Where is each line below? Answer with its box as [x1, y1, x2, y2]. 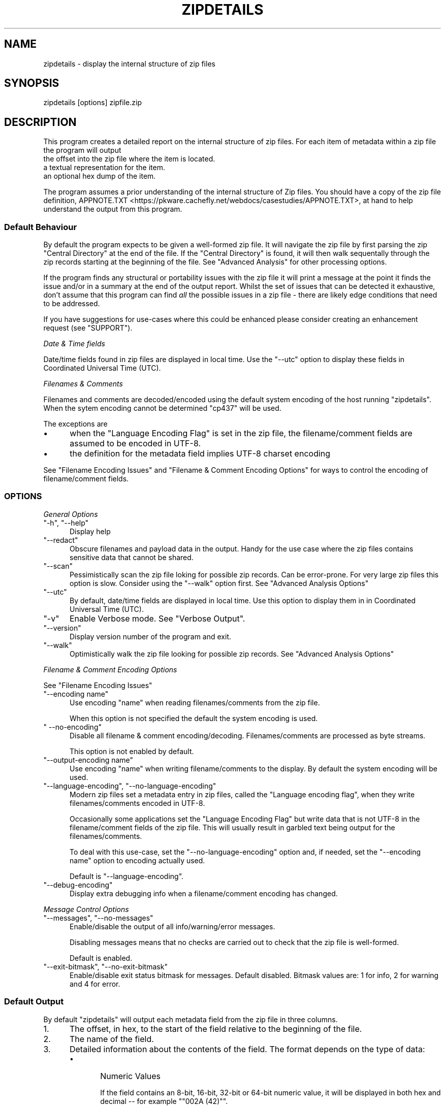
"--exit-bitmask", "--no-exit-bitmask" [43, 962, 168, 971]
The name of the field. [69, 1033, 154, 1044]
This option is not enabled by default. [70, 746, 194, 756]
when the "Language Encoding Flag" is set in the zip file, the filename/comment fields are [70, 428, 412, 439]
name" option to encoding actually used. [70, 856, 205, 865]
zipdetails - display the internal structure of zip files [43, 59, 215, 68]
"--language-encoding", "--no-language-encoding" [43, 781, 216, 790]
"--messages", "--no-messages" [43, 913, 153, 922]
